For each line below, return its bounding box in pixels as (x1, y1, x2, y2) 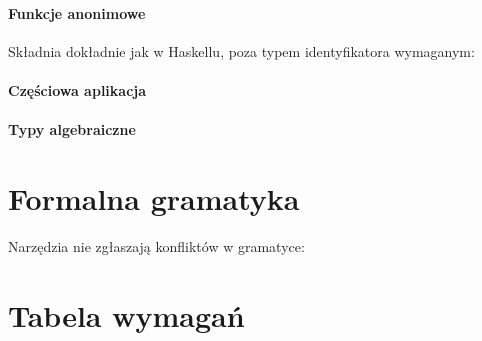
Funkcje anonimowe (8, 2, 146, 23)
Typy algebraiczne (8, 119, 136, 140)
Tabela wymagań (8, 294, 245, 335)
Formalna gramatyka (8, 177, 300, 218)
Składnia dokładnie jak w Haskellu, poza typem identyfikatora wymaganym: (8, 40, 475, 61)
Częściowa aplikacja (8, 79, 147, 100)
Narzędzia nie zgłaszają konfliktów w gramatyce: (8, 235, 305, 256)
